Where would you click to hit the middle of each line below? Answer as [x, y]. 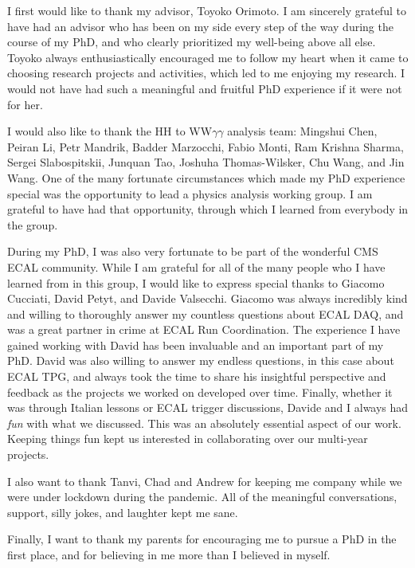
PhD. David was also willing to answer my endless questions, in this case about [201, 360]
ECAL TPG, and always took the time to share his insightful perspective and [197, 376]
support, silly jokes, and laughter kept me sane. [123, 512]
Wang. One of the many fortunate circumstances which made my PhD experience [206, 177]
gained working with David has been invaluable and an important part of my [196, 345]
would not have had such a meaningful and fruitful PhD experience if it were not [205, 88]
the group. [33, 224]
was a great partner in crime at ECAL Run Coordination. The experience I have [204, 329]
